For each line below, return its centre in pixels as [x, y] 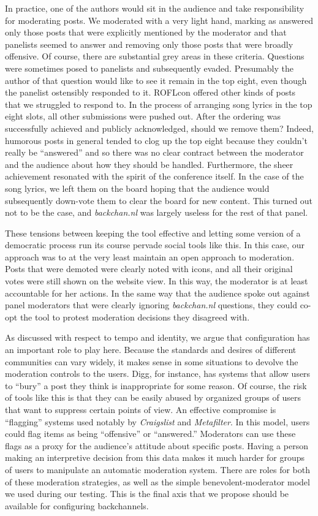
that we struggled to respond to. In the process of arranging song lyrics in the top [159, 104]
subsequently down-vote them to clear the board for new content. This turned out [159, 200]
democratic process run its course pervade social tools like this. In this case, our [155, 245]
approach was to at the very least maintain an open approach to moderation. [150, 256]
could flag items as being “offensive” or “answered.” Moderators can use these [150, 434]
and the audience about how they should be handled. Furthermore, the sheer [149, 164]
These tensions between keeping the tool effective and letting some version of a [153, 233]
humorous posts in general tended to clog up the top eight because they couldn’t [156, 140]
